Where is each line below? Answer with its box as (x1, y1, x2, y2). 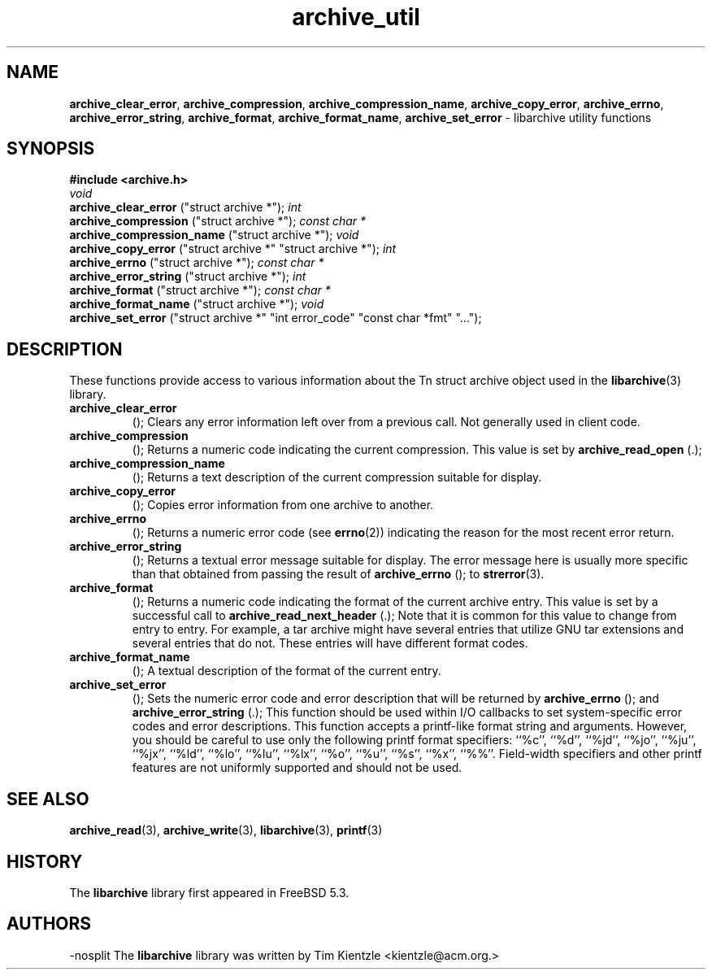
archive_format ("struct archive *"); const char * (69, 283, 331, 298)
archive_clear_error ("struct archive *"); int (69, 200, 302, 215)
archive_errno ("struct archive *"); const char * (69, 255, 324, 270)
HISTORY (7, 851, 83, 872)
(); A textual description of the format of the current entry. (132, 664, 441, 678)
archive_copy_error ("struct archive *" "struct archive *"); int (69, 242, 397, 256)
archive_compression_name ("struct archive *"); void (69, 228, 359, 242)
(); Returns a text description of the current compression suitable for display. (132, 470, 542, 485)
